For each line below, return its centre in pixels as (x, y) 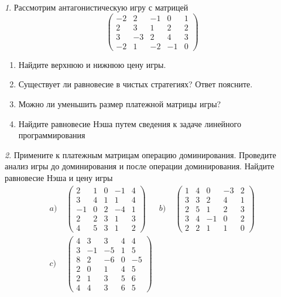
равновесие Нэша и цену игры (59, 177)
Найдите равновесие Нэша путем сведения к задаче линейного (130, 123)
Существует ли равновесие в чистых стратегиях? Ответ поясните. (136, 84)
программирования (52, 135)
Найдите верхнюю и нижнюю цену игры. (92, 64)
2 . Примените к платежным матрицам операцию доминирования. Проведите (140, 154)
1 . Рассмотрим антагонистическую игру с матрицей (97, 7)
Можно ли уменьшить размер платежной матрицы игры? (120, 103)
